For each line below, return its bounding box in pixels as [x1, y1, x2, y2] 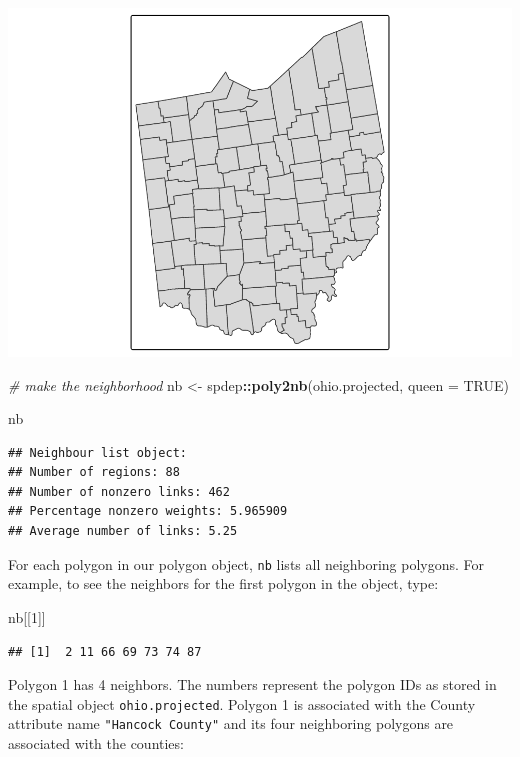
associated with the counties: [8, 733, 184, 754]
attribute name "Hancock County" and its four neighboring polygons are [8, 713, 454, 734]
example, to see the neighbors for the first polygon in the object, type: [8, 573, 439, 594]
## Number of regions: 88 [8, 465, 180, 480]
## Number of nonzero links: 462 [8, 484, 230, 499]
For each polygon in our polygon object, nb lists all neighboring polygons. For [8, 553, 485, 574]
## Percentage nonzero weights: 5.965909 [8, 504, 288, 519]
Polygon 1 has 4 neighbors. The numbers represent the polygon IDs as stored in [8, 674, 497, 695]
